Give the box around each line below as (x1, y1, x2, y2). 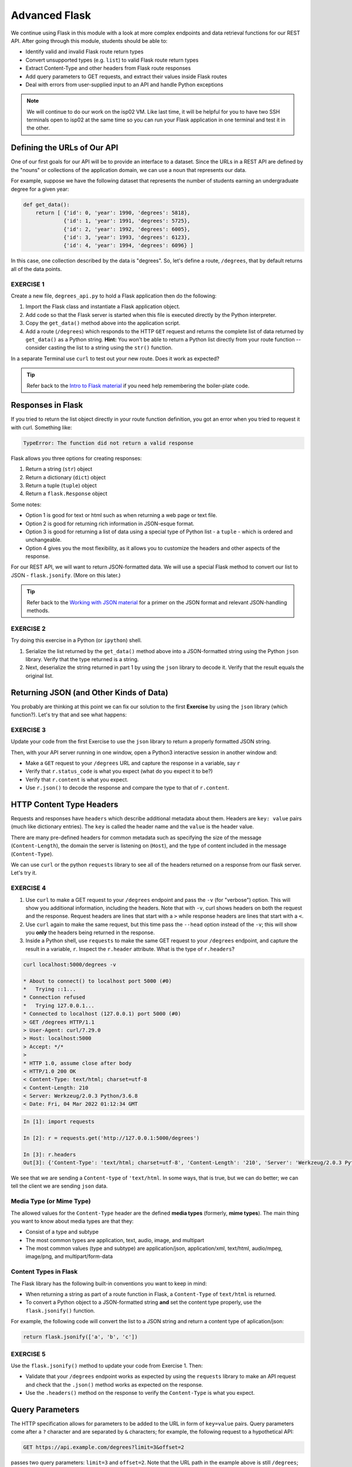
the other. (26, 124, 50, 131)
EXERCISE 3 (11, 725, 46, 733)
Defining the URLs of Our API (11, 143, 119, 153)
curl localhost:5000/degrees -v (23, 961, 117, 968)
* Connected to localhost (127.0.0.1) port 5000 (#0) (23, 1010, 181, 1018)
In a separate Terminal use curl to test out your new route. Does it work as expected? (11, 355, 219, 362)
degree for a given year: (11, 185, 69, 192)
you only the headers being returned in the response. (25, 929, 155, 936)
